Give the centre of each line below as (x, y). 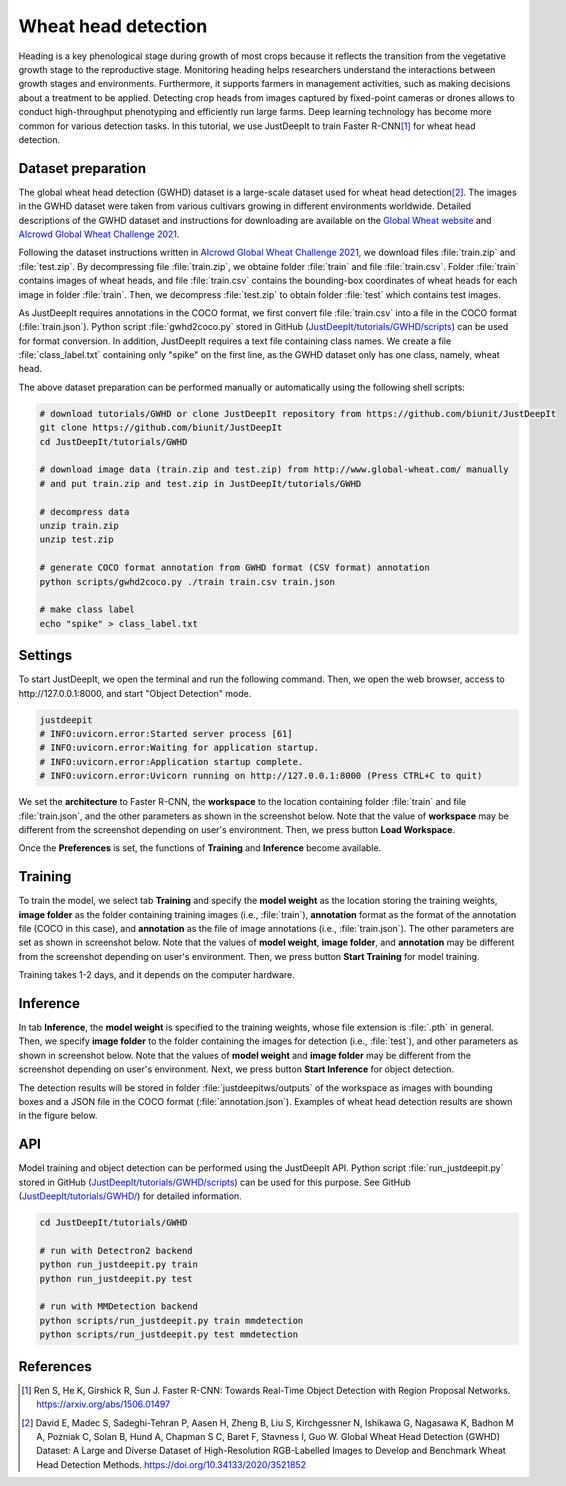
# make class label (87, 609)
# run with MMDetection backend (119, 1306)
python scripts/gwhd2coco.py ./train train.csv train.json (187, 581)
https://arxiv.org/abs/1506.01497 (103, 1404)
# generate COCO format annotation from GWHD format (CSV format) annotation (234, 568)
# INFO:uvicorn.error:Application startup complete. (171, 761)
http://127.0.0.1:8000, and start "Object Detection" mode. (135, 693)
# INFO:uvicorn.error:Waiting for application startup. (179, 748)
